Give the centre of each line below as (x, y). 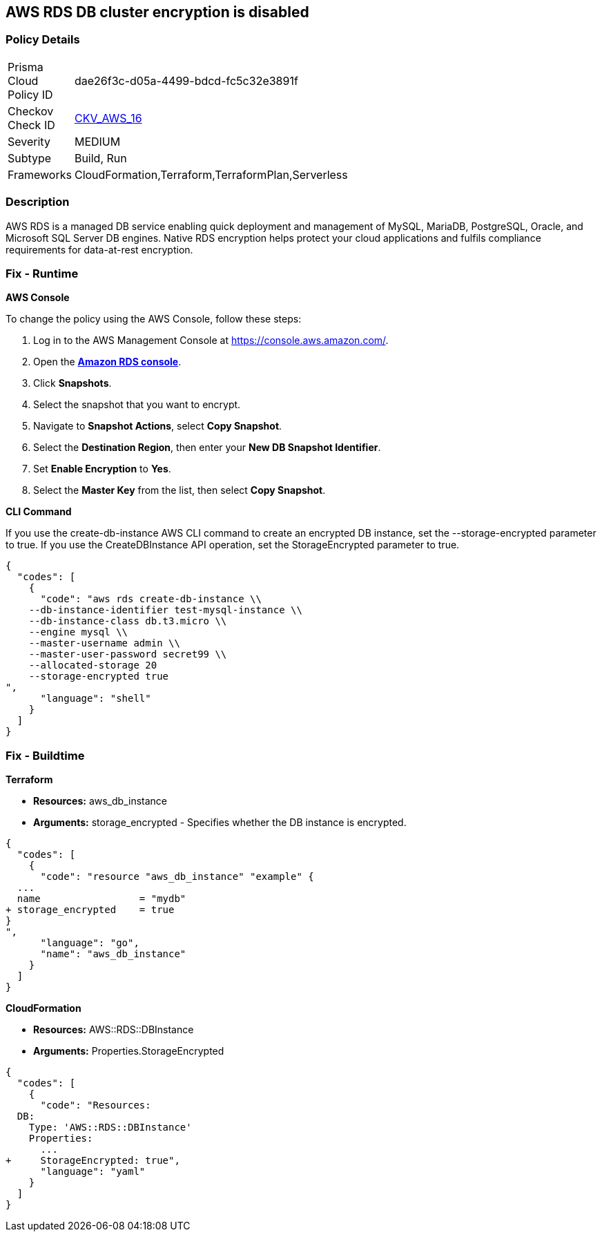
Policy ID (30, 94)
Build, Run (100, 158)
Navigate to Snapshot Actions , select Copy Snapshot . (158, 426)
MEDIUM (97, 141)
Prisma (26, 67)
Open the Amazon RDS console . (107, 362)
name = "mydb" (101, 899)
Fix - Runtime (42, 273)
